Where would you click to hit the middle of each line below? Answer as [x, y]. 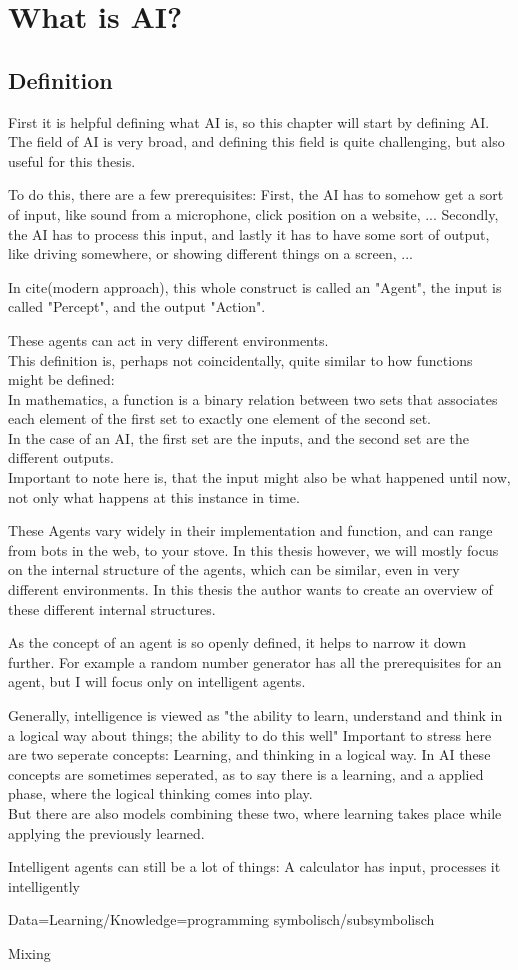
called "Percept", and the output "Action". [137, 306]
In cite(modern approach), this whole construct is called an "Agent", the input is [255, 286]
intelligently [44, 885]
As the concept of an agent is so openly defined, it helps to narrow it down [237, 642]
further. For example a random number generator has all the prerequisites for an [255, 661]
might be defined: [61, 379]
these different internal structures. [112, 608]
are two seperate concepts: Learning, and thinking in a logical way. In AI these [249, 754]
